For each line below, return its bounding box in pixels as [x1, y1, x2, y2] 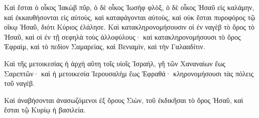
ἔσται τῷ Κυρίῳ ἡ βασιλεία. [4, 104, 86, 115]
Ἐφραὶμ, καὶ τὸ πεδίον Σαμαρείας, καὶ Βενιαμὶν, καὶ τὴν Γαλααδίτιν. [4, 41, 205, 52]
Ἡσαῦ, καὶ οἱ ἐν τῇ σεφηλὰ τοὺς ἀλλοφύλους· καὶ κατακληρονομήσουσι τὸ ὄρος [4, 31, 241, 42]
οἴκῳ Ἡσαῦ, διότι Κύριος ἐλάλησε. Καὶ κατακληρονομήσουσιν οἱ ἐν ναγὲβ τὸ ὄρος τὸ [4, 22, 255, 32]
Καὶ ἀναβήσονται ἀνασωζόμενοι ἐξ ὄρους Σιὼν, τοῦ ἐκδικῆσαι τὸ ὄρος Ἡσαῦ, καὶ [4, 94, 243, 105]
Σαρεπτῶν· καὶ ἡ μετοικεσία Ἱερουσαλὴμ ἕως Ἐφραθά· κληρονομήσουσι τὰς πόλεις [4, 68, 253, 78]
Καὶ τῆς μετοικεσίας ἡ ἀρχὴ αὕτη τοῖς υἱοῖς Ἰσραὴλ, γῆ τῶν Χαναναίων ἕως [4, 58, 225, 68]
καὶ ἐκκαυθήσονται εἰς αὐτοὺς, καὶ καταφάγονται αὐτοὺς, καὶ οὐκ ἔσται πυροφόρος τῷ [4, 12, 255, 22]
